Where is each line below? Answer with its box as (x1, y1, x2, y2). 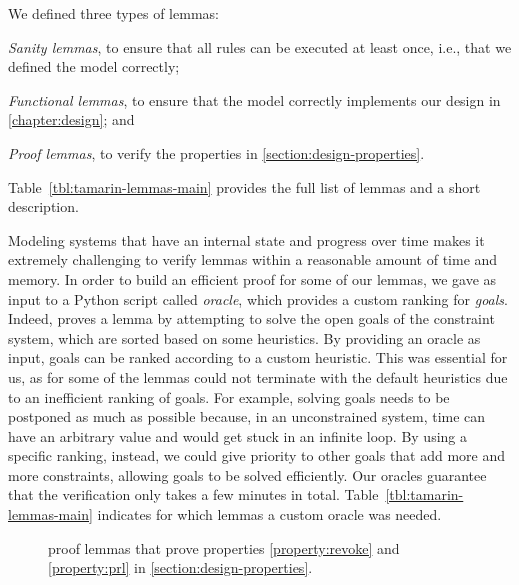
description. (8, 196, 79, 217)
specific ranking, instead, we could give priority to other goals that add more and (8, 445, 506, 466)
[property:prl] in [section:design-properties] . (48, 557, 313, 578)
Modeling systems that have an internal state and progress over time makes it (8, 229, 485, 250)
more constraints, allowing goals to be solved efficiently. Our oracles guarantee (8, 464, 487, 485)
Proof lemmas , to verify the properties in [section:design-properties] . (8, 142, 425, 163)
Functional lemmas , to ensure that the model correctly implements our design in (8, 89, 501, 110)
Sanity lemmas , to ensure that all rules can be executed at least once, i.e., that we (8, 36, 512, 57)
